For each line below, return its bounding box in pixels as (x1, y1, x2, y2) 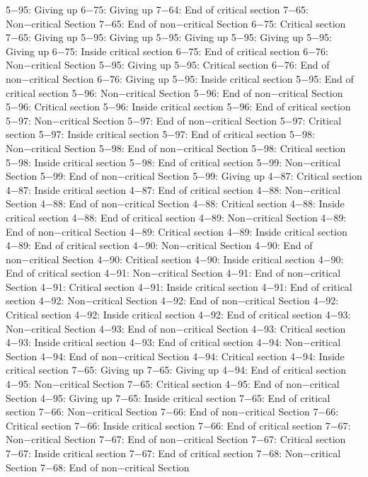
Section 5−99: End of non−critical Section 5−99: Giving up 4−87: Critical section (6, 168, 362, 183)
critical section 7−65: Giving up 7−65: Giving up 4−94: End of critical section (6, 362, 346, 377)
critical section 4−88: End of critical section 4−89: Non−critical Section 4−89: (6, 209, 347, 224)
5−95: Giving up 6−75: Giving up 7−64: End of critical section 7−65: (6, 2, 309, 16)
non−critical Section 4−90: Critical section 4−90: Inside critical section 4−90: (6, 251, 344, 266)
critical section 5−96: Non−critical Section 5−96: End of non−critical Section (6, 85, 343, 100)
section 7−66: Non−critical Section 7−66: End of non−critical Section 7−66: (6, 404, 339, 419)
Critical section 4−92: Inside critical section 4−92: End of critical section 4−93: (6, 307, 351, 322)
